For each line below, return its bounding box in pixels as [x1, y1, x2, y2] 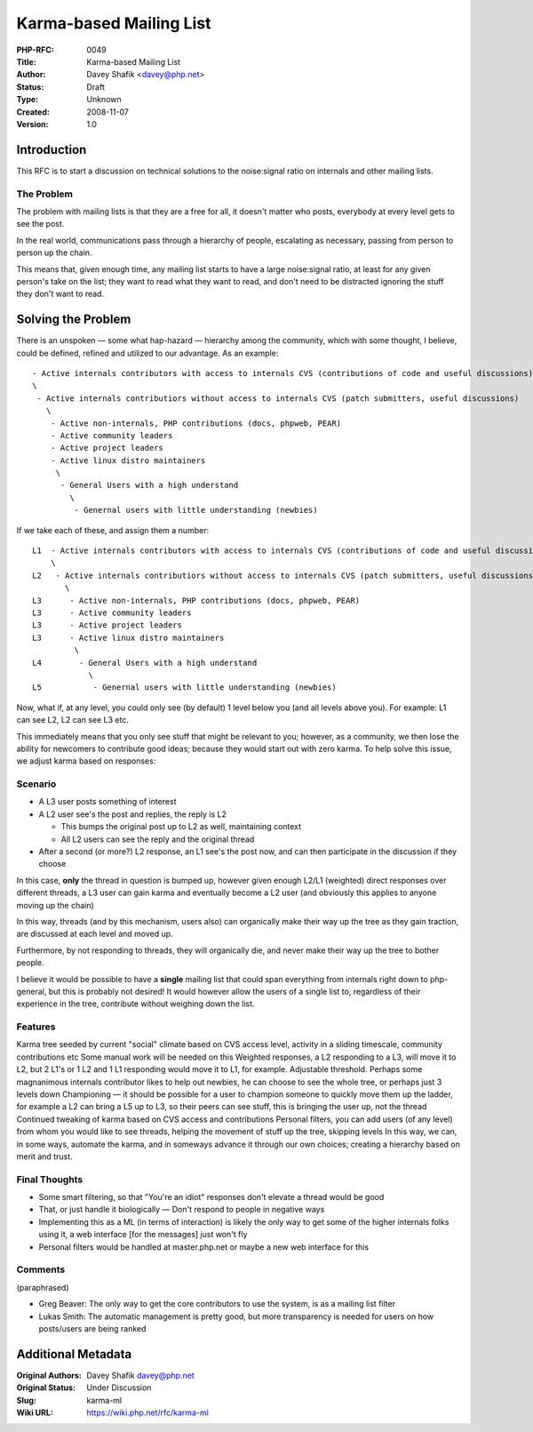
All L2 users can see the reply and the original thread [60, 834, 255, 844]
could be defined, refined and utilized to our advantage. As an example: [16, 348, 279, 358]
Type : [16, 94, 39, 105]
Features [16, 1020, 56, 1033]
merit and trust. [16, 1151, 73, 1162]
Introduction [16, 142, 87, 157]
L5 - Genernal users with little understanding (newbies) [32, 683, 337, 692]
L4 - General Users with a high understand [32, 658, 258, 668]
